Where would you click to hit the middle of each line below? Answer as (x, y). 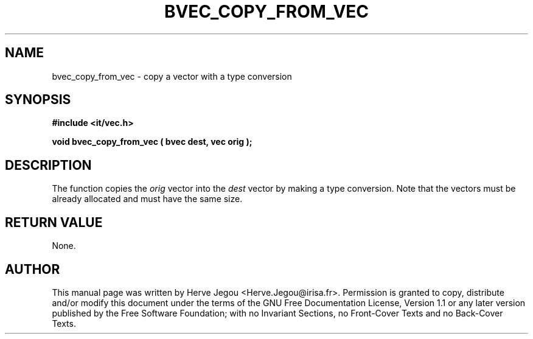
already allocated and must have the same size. (147, 199)
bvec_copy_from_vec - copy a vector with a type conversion (172, 76)
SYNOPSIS (38, 100)
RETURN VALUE (54, 222)
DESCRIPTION (48, 165)
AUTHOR (33, 269)
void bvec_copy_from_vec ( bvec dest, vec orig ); (152, 142)
